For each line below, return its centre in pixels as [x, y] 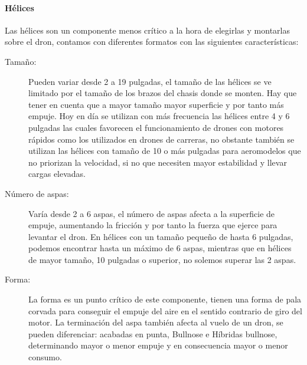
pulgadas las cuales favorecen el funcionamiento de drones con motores [156, 127]
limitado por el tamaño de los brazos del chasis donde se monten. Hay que [163, 93]
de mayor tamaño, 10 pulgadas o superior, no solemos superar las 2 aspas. [162, 259]
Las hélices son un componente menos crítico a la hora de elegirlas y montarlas [147, 30]
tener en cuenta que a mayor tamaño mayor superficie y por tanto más [156, 104]
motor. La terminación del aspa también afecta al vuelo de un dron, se [156, 322]
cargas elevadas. [57, 174]
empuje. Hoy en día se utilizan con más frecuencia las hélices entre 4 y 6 [159, 116]
